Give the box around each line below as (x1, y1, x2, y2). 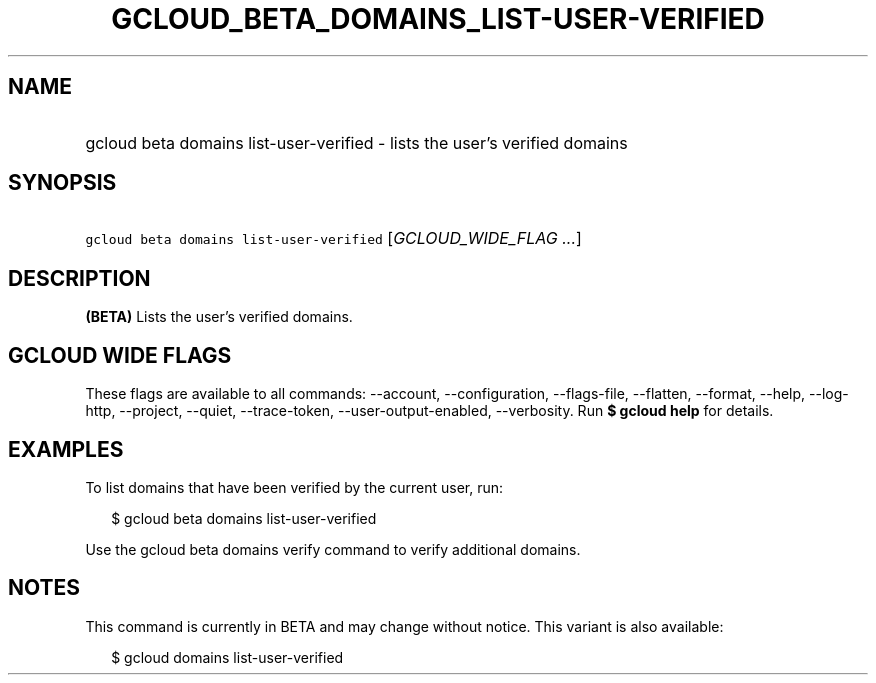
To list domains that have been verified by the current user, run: (85, 478, 504, 496)
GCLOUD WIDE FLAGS (8, 342, 232, 368)
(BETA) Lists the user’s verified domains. (85, 308, 353, 326)
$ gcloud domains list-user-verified (111, 648, 344, 666)
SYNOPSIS (8, 170, 117, 196)
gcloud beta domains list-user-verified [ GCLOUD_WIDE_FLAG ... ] (85, 228, 582, 249)
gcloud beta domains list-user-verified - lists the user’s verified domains (85, 132, 628, 153)
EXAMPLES (8, 436, 124, 462)
